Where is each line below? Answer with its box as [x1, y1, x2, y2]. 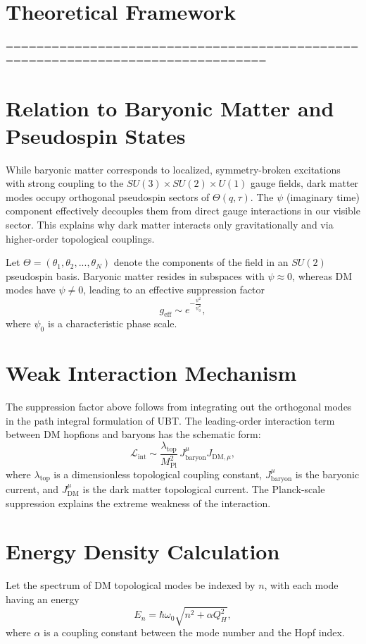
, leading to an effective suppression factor [83, 282, 265, 297]
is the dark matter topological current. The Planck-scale [82, 482, 325, 497]
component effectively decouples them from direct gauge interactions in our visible [6, 203, 360, 218]
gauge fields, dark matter [251, 176, 359, 190]
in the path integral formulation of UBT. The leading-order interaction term [6, 413, 335, 427]
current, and [6, 482, 59, 497]
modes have [6, 282, 56, 297]
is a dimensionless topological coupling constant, [53, 466, 263, 481]
